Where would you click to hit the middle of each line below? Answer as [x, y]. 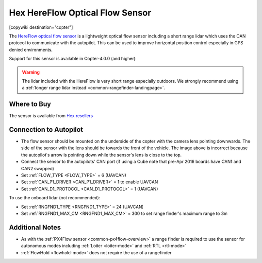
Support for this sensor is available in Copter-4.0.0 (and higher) [72, 59]
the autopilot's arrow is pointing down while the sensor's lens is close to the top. [101, 155]
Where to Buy [30, 104]
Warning [31, 72]
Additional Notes [35, 227]
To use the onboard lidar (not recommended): [55, 198]
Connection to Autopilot [46, 130]
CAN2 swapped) [38, 168]
